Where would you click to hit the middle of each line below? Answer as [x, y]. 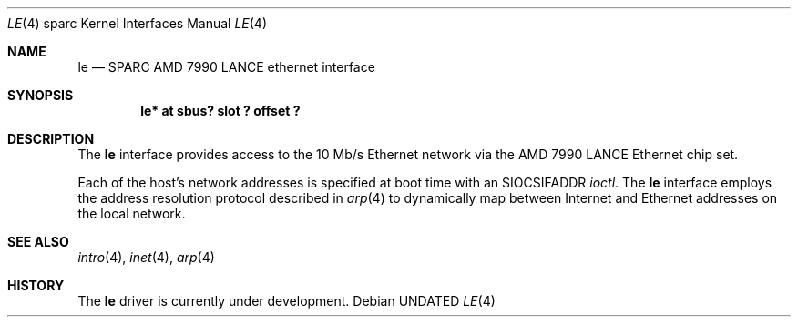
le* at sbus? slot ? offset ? [220, 111]
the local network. [132, 213]
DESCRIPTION [51, 139]
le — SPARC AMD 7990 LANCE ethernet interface [226, 67]
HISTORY [36, 285]
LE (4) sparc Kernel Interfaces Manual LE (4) [138, 23]
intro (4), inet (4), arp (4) [146, 257]
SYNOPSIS [41, 95]
